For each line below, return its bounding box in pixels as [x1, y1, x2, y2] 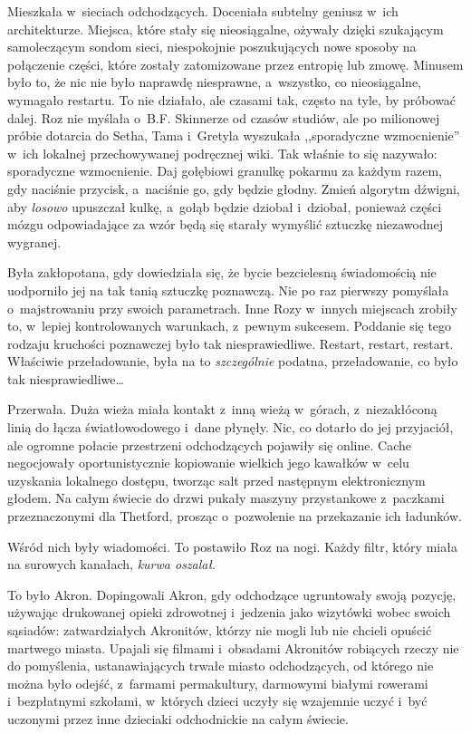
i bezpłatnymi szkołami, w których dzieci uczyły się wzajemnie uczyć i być [7, 691, 428, 710]
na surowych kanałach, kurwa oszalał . [7, 555, 216, 574]
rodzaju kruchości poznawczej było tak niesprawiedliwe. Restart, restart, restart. [7, 333, 454, 353]
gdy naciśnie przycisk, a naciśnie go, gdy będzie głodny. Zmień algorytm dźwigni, [7, 179, 460, 198]
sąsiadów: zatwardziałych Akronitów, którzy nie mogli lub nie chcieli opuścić [7, 621, 432, 639]
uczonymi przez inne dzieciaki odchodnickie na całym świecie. [7, 709, 349, 728]
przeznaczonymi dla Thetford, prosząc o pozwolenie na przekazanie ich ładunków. [7, 507, 462, 526]
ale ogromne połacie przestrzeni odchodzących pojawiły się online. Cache [7, 435, 411, 454]
